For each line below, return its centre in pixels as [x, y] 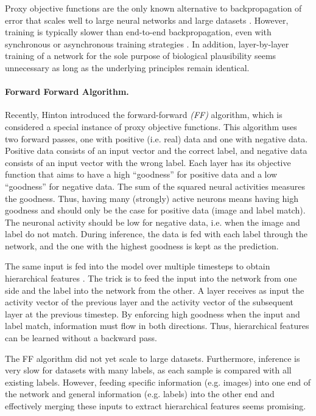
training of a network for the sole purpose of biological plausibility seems [141, 56]
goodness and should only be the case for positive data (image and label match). [155, 210]
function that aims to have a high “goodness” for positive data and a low [141, 174]
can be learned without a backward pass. [81, 338]
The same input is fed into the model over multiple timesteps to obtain [138, 266]
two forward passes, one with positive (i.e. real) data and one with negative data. [156, 138]
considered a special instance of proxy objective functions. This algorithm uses [151, 126]
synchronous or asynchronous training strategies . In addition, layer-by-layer [147, 43]
